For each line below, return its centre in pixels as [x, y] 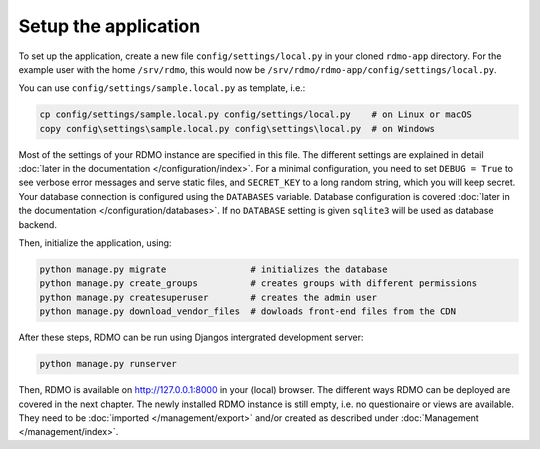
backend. [37, 224]
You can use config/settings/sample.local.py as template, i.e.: [162, 88]
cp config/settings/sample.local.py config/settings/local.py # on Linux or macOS [255, 114]
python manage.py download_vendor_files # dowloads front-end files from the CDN [248, 311]
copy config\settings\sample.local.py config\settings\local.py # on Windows [237, 128]
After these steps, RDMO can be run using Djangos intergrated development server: [191, 337]
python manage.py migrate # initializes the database [213, 269]
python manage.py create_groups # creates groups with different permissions [258, 283]
